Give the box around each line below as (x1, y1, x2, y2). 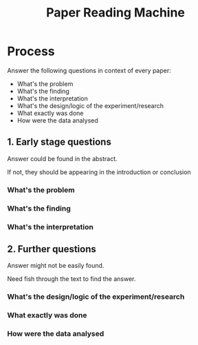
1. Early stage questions (7, 136, 111, 148)
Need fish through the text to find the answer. (7, 275, 136, 283)
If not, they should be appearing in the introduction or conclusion (7, 167, 191, 176)
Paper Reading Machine (45, 5, 186, 21)
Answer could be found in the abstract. (7, 154, 118, 163)
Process (7, 43, 55, 59)
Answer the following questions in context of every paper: (7, 66, 172, 74)
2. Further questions (7, 243, 96, 255)
